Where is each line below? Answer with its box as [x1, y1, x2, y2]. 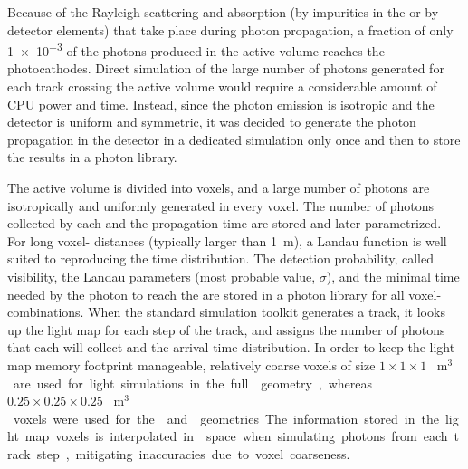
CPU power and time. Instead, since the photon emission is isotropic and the [7, 94, 435, 113]
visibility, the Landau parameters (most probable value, [7, 266, 316, 285]
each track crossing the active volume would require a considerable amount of [7, 77, 437, 96]
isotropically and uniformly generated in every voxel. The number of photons [7, 196, 434, 215]
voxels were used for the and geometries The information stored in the [13, 408, 439, 427]
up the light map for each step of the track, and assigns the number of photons [7, 320, 445, 339]
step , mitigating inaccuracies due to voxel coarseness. [36, 444, 350, 463]
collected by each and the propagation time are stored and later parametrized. [7, 214, 442, 233]
